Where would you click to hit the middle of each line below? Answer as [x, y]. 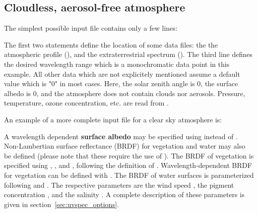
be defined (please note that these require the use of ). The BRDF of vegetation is [129, 155]
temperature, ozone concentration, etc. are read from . [86, 103]
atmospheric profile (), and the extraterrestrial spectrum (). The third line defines [128, 54]
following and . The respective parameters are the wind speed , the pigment [119, 185]
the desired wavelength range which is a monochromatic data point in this [117, 64]
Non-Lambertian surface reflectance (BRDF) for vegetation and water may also [125, 146]
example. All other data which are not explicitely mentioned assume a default [122, 74]
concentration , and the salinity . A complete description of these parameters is [124, 194]
